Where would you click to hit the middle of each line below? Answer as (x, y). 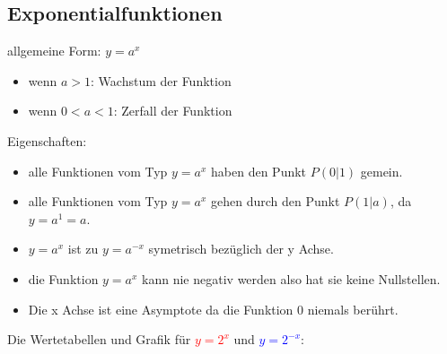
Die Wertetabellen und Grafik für (99, 339)
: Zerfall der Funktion (173, 111)
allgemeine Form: (54, 51)
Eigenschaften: (47, 140)
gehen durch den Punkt (276, 201)
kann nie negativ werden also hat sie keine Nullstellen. (291, 278)
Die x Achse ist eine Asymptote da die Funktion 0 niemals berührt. (213, 309)
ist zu (83, 249)
